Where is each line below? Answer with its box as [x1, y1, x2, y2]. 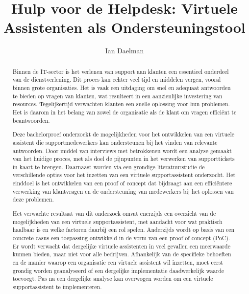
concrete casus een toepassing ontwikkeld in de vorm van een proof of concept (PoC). [12, 233, 230, 242]
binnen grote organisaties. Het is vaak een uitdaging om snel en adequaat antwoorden [12, 84, 231, 92]
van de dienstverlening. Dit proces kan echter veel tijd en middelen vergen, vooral [12, 75, 221, 84]
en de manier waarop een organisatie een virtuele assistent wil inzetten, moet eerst [12, 258, 223, 266]
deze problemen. [12, 195, 54, 204]
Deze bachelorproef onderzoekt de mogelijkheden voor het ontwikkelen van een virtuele [12, 130, 234, 138]
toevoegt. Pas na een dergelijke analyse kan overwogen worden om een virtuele [12, 274, 213, 283]
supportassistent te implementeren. [12, 282, 102, 291]
